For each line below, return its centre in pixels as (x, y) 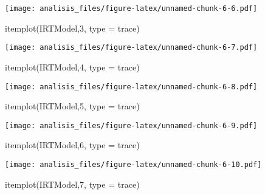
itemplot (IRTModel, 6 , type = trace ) (72, 145)
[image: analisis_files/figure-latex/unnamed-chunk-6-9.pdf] (131, 125)
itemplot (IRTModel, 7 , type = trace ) (72, 184)
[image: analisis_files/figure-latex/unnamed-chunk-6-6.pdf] (131, 9)
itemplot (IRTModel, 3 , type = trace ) (72, 28)
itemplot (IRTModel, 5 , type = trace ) (72, 106)
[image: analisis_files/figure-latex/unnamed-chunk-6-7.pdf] (131, 48)
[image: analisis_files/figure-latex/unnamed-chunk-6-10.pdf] (133, 165)
